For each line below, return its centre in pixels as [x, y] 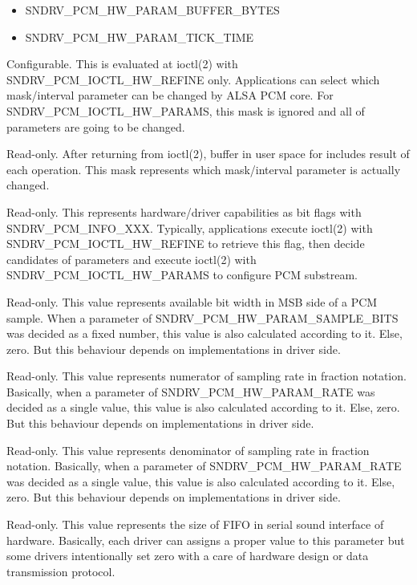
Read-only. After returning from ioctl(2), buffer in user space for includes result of [208, 154]
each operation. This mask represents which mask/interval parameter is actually [204, 169]
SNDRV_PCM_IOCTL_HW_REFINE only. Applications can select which [193, 79]
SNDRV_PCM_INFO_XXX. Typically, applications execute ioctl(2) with [190, 227]
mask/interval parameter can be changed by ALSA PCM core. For [170, 95]
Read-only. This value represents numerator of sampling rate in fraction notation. [206, 376]
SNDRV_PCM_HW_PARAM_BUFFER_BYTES [152, 10]
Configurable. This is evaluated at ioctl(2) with [122, 64]
